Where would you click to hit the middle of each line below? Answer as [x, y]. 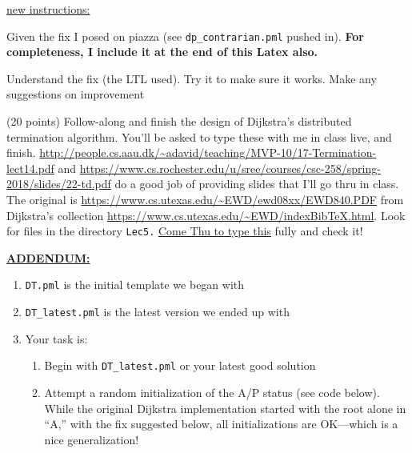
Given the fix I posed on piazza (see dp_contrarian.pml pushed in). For [185, 36]
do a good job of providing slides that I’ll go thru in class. [257, 184]
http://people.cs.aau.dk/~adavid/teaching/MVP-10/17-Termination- [208, 152]
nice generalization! [92, 439]
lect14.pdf [30, 168]
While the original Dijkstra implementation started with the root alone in [225, 408]
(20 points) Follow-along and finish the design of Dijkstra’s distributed [179, 121]
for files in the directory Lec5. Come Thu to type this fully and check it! [185, 231]
